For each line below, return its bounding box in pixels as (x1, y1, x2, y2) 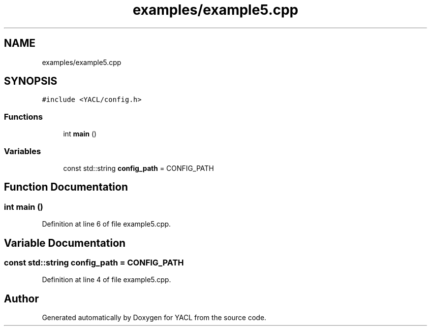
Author (4, 292, 39, 305)
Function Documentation (4, 181, 128, 194)
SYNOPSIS (4, 75, 58, 88)
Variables (4, 146, 41, 156)
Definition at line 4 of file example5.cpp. (42, 275, 171, 284)
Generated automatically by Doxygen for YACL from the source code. (42, 313, 267, 322)
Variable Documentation (4, 236, 126, 249)
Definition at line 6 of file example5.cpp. (42, 220, 171, 229)
